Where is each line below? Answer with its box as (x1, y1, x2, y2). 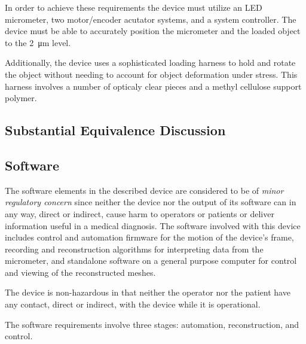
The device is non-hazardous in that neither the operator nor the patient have (5, 286, 290, 299)
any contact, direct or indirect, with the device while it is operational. (5, 298, 261, 310)
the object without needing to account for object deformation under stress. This (5, 68, 298, 80)
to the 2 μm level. (5, 36, 71, 48)
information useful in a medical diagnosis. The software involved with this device (5, 219, 301, 232)
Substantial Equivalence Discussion (5, 121, 226, 139)
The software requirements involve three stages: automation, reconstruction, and (5, 318, 299, 330)
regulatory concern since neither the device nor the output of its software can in (5, 196, 296, 208)
